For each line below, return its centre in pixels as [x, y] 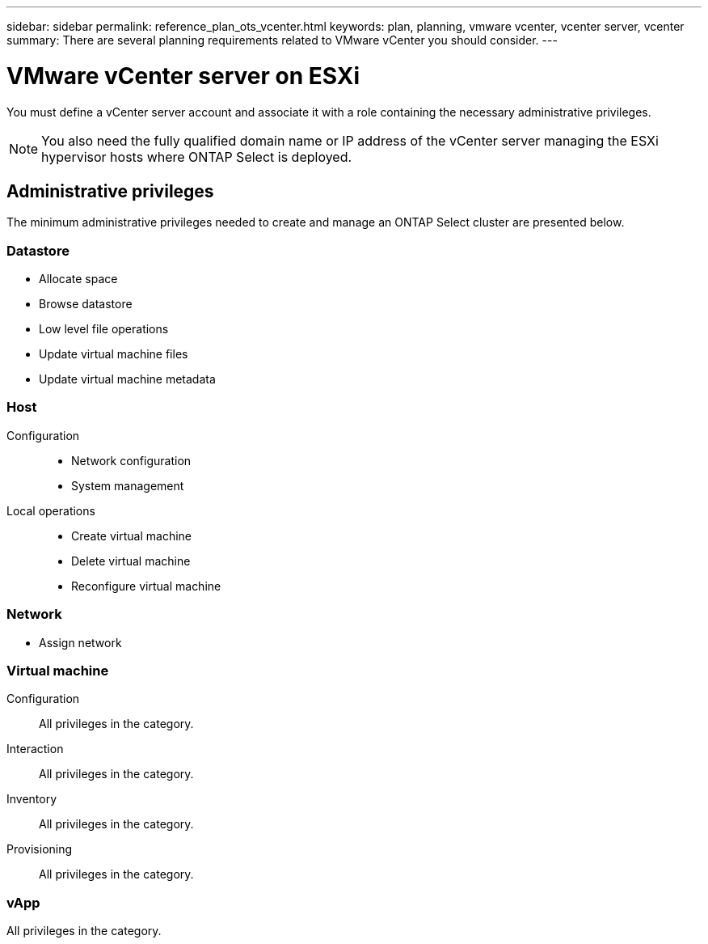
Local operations [51, 510]
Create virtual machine [131, 535]
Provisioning [40, 849]
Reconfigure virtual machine [146, 586]
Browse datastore [86, 304]
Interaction [35, 749]
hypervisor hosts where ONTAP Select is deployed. [197, 157]
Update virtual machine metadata [127, 379]
